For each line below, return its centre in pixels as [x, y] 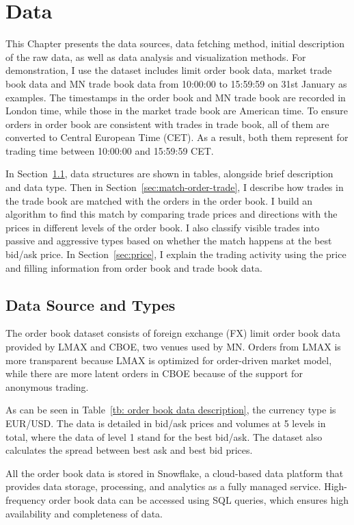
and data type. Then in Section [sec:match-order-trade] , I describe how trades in [175, 187]
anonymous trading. [47, 386]
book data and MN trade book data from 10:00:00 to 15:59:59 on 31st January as [176, 83]
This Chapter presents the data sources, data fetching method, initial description [175, 43]
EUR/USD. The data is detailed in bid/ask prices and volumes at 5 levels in [166, 423]
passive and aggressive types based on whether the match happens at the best [169, 241]
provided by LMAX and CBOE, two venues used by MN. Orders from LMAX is [173, 347]
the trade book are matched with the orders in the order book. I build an [159, 200]
